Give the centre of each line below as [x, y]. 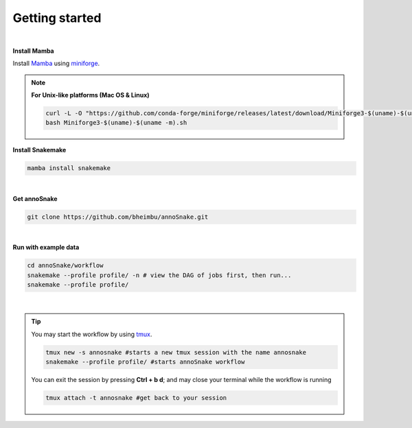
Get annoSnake [35, 198]
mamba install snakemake [69, 168]
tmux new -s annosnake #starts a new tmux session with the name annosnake [176, 352]
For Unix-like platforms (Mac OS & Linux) [91, 95]
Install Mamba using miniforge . [56, 63]
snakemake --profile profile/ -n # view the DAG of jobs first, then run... [159, 275]
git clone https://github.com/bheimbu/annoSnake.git [118, 217]
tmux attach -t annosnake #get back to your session [136, 398]
